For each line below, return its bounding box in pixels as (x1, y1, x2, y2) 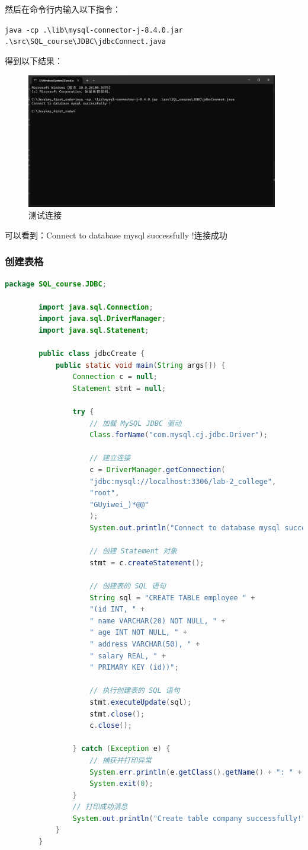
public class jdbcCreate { (38, 349, 145, 358)
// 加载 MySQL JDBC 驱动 (89, 419, 182, 428)
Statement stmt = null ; (72, 384, 166, 393)
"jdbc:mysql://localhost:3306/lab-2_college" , (89, 477, 277, 486)
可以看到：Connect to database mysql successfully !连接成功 (5, 228, 227, 241)
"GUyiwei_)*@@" (89, 500, 149, 509)
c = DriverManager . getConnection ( (89, 466, 226, 475)
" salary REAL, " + (89, 651, 166, 660)
